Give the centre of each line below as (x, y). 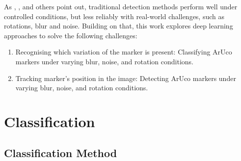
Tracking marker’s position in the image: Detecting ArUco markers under (126, 78)
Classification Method (61, 152)
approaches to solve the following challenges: (71, 35)
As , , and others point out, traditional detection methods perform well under (121, 6)
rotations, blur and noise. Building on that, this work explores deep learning (119, 26)
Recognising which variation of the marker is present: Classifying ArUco (124, 52)
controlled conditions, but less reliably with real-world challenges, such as (114, 16)
